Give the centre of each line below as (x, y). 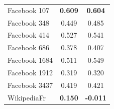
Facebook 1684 (30, 60)
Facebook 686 (29, 47)
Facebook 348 (29, 22)
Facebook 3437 (30, 85)
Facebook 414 (29, 35)
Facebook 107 (29, 10)
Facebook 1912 (30, 72)
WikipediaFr (27, 97)
